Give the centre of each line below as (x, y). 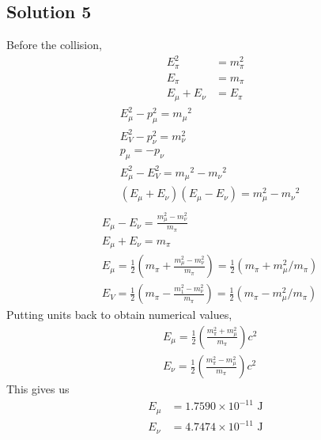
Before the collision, (54, 45)
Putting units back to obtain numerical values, (119, 315)
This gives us (38, 389)
